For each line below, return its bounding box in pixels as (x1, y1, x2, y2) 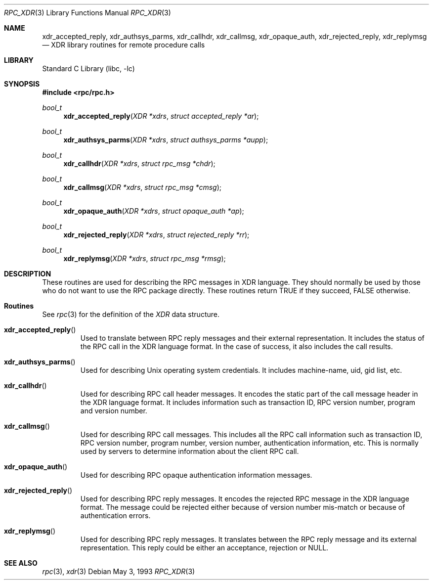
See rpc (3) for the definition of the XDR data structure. (42, 310, 219, 318)
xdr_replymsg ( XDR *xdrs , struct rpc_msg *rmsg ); (63, 254, 226, 263)
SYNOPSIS (4, 80, 40, 88)
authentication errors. (80, 511, 151, 520)
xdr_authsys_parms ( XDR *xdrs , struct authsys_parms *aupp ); (63, 135, 268, 144)
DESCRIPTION (4, 270, 51, 278)
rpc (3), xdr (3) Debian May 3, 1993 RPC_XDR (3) (42, 567, 195, 576)
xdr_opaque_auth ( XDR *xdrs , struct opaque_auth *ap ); (63, 207, 244, 215)
